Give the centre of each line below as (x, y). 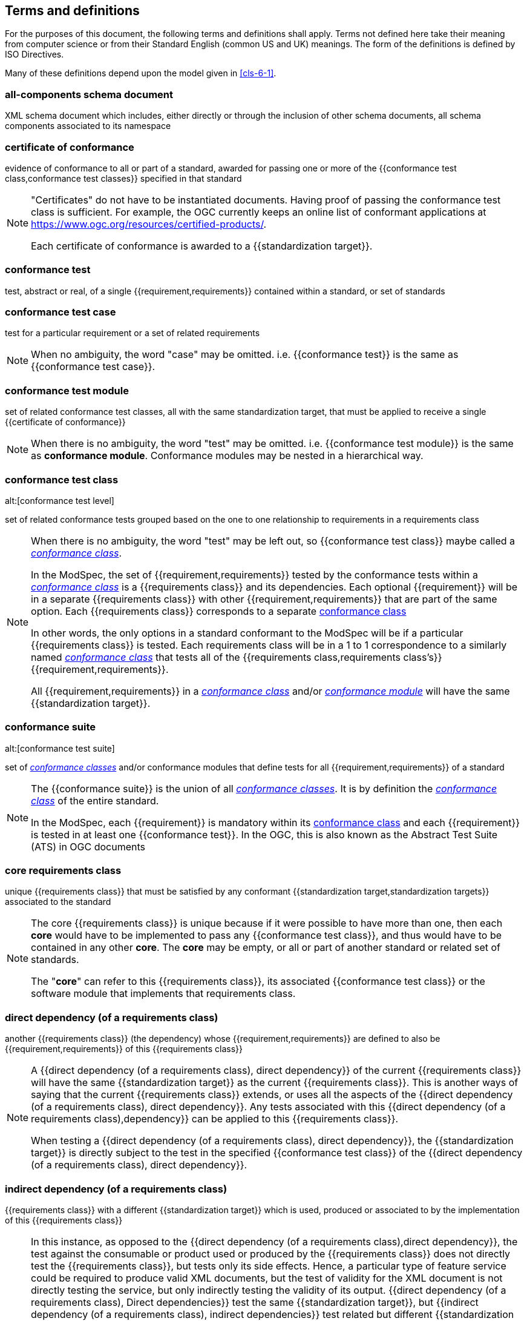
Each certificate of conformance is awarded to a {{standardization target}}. (202, 246)
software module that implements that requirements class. (163, 994)
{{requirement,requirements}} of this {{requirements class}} (124, 1049)
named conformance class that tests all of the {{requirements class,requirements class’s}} (237, 657)
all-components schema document (89, 94)
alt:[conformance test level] (60, 500)
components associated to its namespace (88, 126)
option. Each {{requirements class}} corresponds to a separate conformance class (219, 611)
